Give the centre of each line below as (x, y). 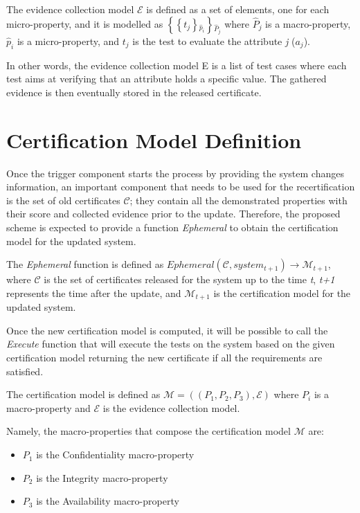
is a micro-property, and (68, 40)
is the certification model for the (282, 292)
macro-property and (48, 407)
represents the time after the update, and (94, 292)
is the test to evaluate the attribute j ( (214, 40)
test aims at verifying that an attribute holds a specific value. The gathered (166, 79)
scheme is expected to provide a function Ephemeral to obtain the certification (172, 227)
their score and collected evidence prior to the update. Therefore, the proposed (173, 214)
